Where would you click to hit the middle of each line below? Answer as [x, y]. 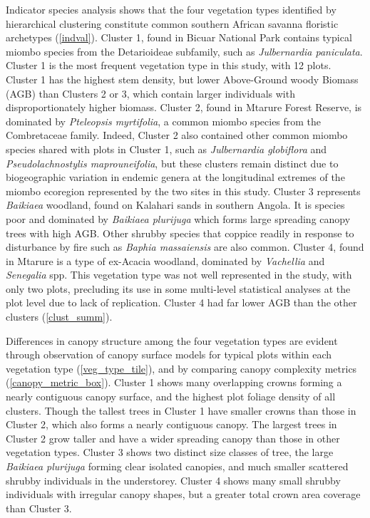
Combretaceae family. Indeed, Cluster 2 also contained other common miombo [177, 135]
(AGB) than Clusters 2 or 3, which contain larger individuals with [150, 93]
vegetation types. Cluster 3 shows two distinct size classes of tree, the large [170, 452]
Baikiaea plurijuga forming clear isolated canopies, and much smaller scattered [177, 466]
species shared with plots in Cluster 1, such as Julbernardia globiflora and [166, 149]
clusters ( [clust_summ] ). [59, 317]
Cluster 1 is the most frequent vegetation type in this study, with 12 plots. [169, 65]
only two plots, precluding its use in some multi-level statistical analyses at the [178, 288]
